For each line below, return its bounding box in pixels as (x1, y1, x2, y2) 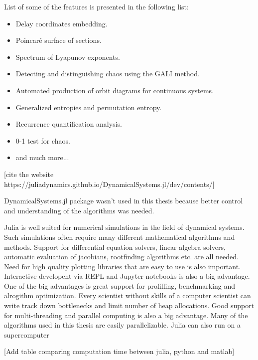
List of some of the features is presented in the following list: (4, 1, 189, 11)
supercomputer (4, 329, 49, 340)
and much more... (15, 152, 69, 163)
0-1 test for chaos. (15, 135, 70, 146)
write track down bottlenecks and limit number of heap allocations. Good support (4, 300, 255, 311)
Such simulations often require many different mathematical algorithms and (4, 231, 235, 242)
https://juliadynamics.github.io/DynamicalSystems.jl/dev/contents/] (4, 179, 215, 189)
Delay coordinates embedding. (15, 18, 108, 28)
